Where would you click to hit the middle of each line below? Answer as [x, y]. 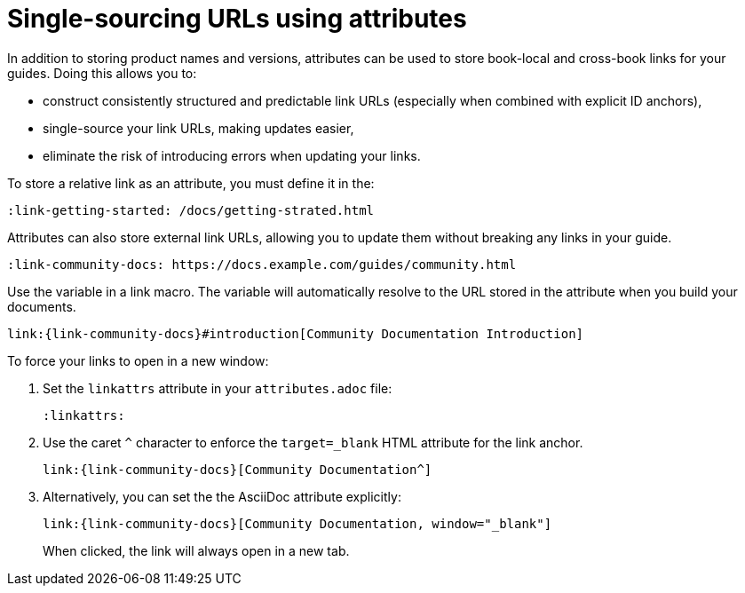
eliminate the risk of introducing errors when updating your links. [232, 155]
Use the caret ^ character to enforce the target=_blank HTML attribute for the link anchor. [313, 442]
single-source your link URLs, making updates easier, [198, 128]
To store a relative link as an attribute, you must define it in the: [191, 183]
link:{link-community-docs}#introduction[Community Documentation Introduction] [296, 333]
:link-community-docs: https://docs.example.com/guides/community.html [262, 264]
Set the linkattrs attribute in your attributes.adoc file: [218, 388]
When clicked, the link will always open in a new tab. [196, 550]
